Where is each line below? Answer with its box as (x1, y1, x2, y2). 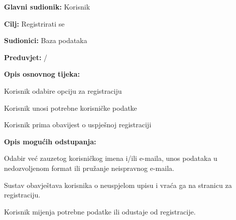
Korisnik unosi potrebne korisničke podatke (4, 102, 137, 113)
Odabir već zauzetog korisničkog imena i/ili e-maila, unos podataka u (4, 153, 217, 163)
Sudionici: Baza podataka (4, 35, 87, 46)
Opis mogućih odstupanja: (4, 136, 96, 146)
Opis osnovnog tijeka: (4, 69, 80, 79)
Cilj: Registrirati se (4, 18, 65, 29)
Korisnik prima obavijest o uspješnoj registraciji (4, 119, 152, 130)
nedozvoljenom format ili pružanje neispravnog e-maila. (4, 162, 174, 173)
